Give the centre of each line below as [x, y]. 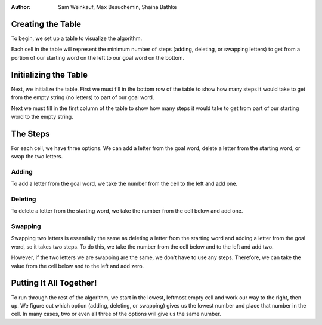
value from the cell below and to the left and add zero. [78, 266]
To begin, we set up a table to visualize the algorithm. [77, 38]
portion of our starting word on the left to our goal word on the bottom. [98, 57]
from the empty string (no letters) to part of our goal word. [83, 97]
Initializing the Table [49, 75]
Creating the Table [46, 24]
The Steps [30, 134]
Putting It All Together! [54, 283]
